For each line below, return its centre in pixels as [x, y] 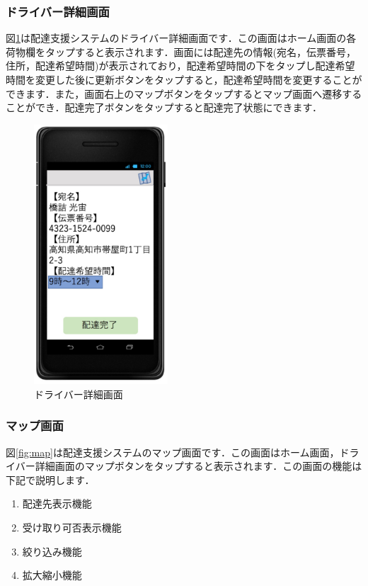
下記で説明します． [50, 479]
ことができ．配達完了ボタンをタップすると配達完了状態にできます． [164, 107]
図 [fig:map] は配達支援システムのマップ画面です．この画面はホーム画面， [173, 452]
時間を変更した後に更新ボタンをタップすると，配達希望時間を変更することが [184, 79]
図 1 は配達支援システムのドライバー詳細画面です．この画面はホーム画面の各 [181, 38]
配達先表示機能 [57, 503]
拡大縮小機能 [52, 575]
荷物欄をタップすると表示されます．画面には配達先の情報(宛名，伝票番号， [181, 51]
